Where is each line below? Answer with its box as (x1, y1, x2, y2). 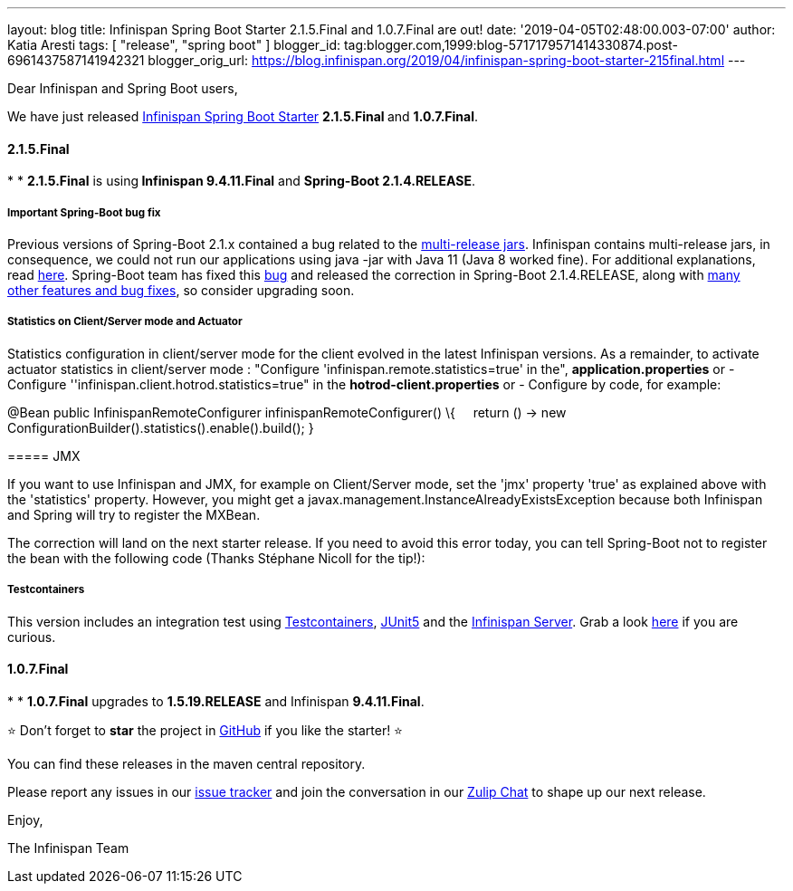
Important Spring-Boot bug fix (7, 206, 161, 219)
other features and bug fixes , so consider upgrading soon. (7, 283, 355, 298)
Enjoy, (7, 811, 43, 828)
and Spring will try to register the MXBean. (7, 506, 261, 522)
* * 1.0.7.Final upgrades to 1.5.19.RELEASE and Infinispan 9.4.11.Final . (7, 693, 425, 709)
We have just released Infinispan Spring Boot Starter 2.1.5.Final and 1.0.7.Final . (7, 109, 479, 124)
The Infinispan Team (7, 839, 129, 856)
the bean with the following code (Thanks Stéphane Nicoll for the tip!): (7, 550, 425, 566)
